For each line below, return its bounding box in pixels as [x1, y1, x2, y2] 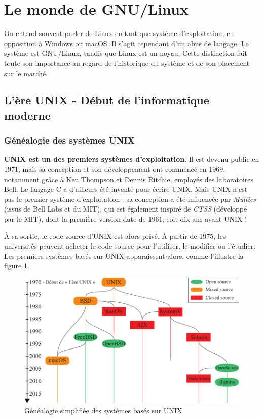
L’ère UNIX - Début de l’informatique [4, 92, 209, 108]
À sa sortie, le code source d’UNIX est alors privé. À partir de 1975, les [4, 230, 226, 241]
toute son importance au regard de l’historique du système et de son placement [4, 57, 250, 68]
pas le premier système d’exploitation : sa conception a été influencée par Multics [4, 193, 256, 204]
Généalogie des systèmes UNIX [4, 134, 135, 147]
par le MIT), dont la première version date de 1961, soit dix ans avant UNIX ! [4, 214, 247, 224]
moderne [4, 107, 51, 123]
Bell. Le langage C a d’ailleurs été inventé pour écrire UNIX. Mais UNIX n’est [4, 184, 248, 194]
